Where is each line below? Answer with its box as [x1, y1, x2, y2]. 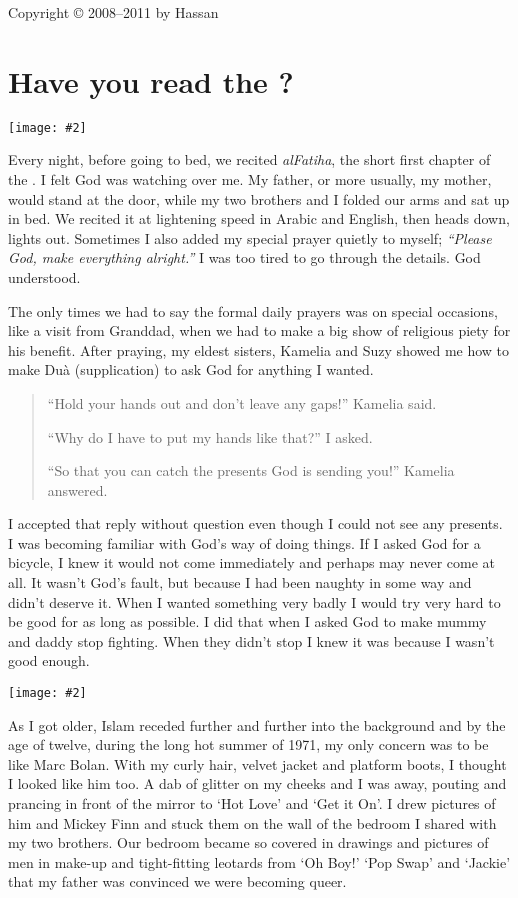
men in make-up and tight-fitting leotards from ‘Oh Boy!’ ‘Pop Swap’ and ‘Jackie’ [8, 851, 511, 872]
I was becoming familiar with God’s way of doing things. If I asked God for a [8, 532, 481, 553]
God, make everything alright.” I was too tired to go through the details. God [8, 247, 481, 268]
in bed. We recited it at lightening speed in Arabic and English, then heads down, [8, 208, 510, 229]
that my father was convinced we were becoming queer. [8, 871, 347, 892]
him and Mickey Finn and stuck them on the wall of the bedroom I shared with [8, 812, 497, 833]
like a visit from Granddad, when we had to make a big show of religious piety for [8, 320, 511, 341]
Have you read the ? [8, 60, 294, 101]
